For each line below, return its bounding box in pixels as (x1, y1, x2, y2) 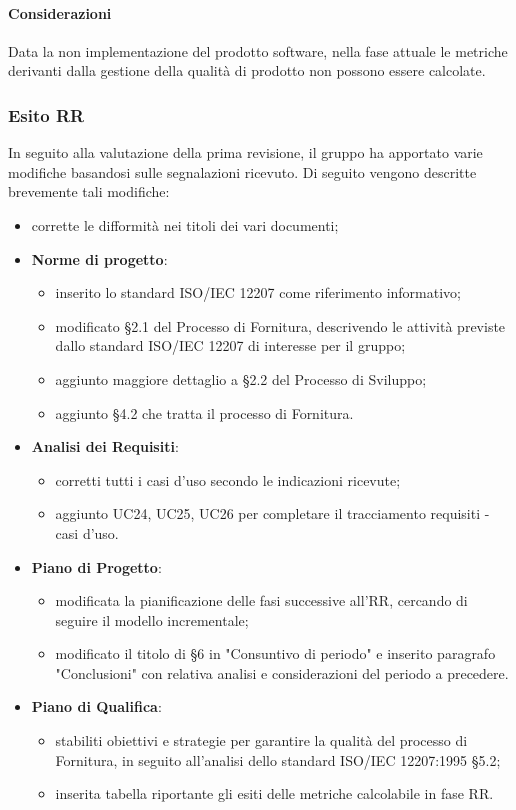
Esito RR (8, 102, 85, 127)
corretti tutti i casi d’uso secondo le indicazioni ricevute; (55, 469, 401, 490)
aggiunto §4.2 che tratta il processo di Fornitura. (55, 402, 354, 423)
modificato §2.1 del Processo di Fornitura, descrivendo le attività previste (55, 315, 506, 336)
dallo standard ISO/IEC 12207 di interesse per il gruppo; (55, 335, 406, 356)
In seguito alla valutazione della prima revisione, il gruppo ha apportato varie (8, 142, 483, 163)
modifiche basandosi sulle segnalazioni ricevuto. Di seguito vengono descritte (8, 161, 477, 182)
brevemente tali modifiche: (8, 181, 170, 202)
